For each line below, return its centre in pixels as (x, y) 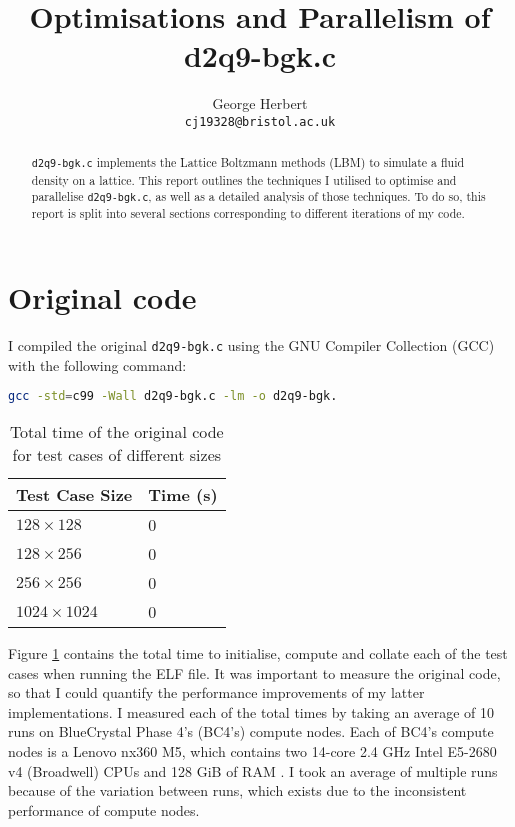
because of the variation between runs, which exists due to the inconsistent (237, 790)
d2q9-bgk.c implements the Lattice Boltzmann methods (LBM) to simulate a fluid (248, 162)
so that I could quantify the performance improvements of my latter (216, 692)
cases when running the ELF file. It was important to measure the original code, (254, 672)
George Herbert (260, 103)
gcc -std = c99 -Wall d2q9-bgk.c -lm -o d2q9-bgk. (173, 396)
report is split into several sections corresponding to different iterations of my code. (248, 213)
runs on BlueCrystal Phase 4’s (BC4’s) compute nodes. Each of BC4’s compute (251, 731)
